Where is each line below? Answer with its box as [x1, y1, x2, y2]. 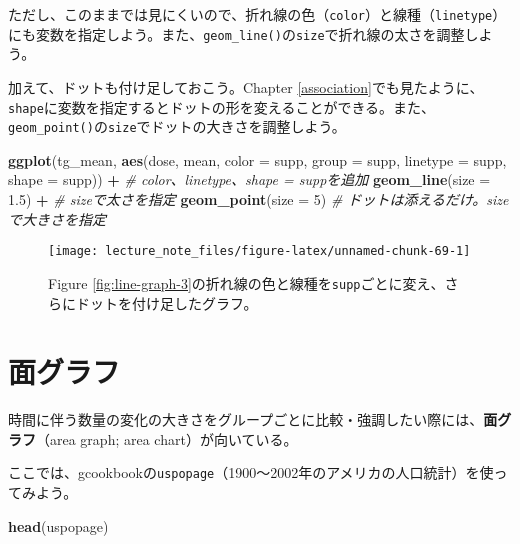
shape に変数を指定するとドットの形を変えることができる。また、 [8, 96, 436, 117]
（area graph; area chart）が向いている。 [36, 428, 298, 449]
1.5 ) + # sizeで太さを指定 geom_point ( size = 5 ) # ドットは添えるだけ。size [8, 189, 509, 209]
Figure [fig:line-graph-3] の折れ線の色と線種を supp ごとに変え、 [48, 272, 445, 293]
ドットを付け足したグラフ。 [75, 292, 258, 313]
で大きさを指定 [8, 208, 106, 229]
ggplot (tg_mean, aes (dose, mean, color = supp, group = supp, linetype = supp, [8, 149, 507, 170]
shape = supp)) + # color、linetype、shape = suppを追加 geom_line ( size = [8, 169, 491, 190]
